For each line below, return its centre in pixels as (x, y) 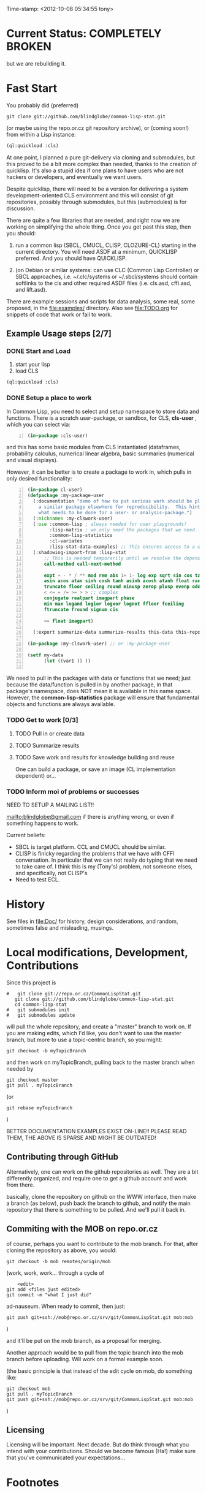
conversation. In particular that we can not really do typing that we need (106, 860)
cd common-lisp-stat (41, 1005)
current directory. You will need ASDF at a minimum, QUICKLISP (96, 251)
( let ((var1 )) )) (67, 661)
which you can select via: (38, 424)
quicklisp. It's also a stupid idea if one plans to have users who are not (95, 170)
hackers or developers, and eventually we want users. (74, 177)
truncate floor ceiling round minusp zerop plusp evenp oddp (124, 587)
